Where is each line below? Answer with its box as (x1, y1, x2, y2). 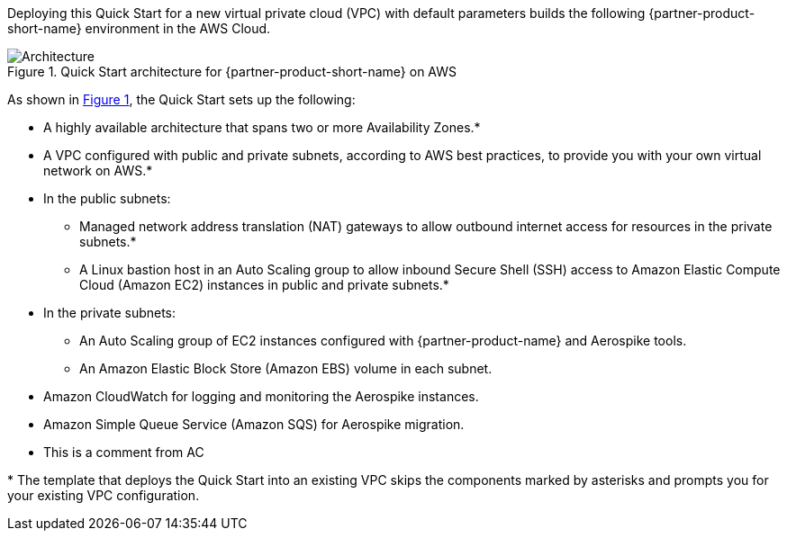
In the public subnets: (43, 191, 171, 206)
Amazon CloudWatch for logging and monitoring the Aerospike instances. (43, 389, 479, 404)
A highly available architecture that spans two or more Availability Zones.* (43, 120, 481, 135)
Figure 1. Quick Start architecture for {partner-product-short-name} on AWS (7, 64, 457, 79)
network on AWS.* (43, 163, 153, 178)
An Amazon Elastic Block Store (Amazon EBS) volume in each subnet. (79, 361, 493, 376)
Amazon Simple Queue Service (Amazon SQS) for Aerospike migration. (43, 417, 465, 432)
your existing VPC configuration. (7, 488, 200, 503)
